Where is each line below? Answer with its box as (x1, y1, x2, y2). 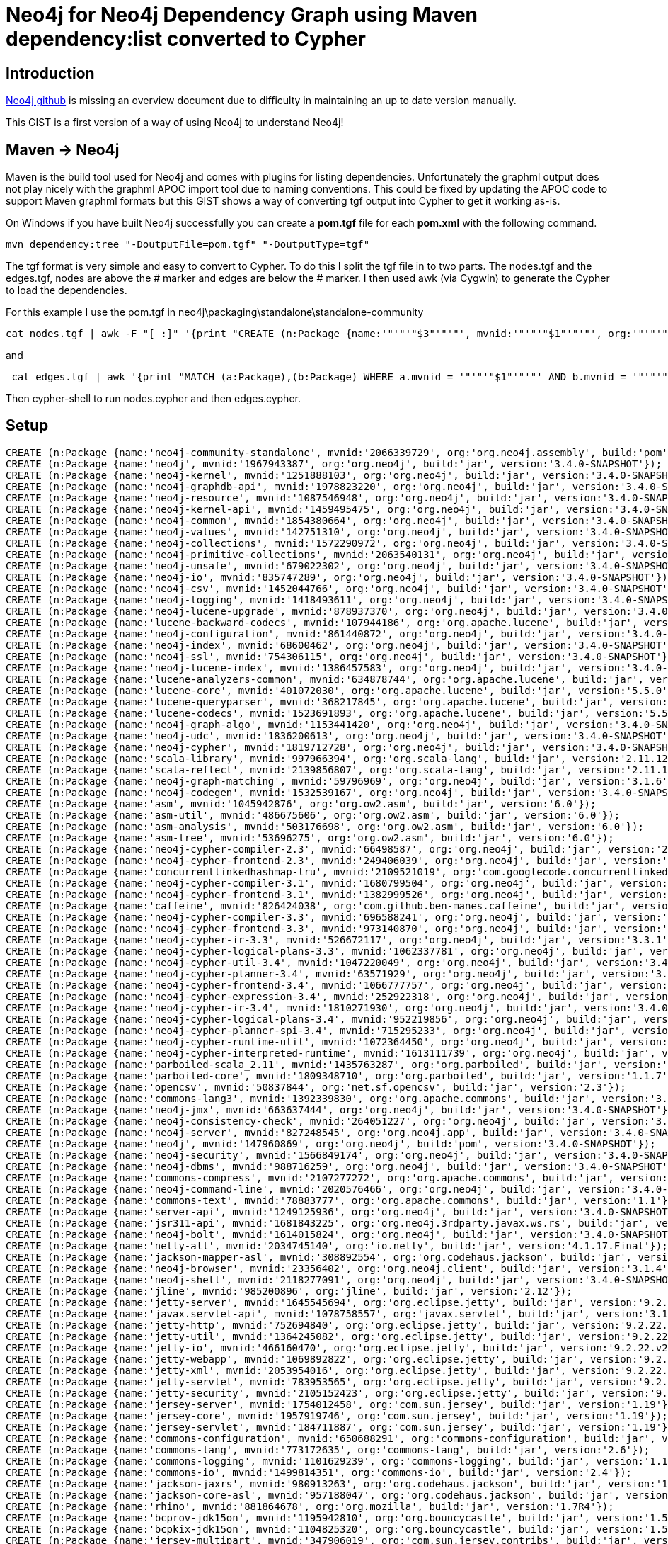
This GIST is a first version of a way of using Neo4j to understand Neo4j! (6, 116, 344, 129)
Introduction (6, 64, 95, 82)
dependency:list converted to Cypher (6, 27, 366, 51)
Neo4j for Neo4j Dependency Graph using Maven (6, 3, 478, 27)
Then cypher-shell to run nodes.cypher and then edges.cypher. (6, 392, 301, 405)
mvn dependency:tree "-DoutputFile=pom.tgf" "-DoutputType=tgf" (6, 239, 370, 251)
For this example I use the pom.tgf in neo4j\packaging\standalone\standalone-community (6, 306, 424, 319)
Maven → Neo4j (6, 140, 120, 159)
